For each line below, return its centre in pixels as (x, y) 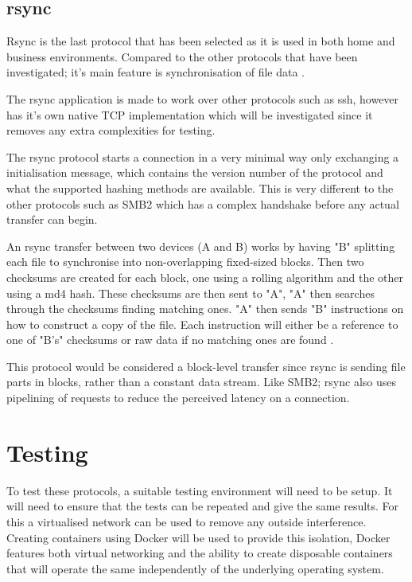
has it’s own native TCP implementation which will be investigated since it (190, 114)
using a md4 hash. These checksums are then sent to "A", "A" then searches (190, 293)
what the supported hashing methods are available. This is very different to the (200, 187)
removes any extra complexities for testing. (111, 130)
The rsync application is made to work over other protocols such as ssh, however (203, 98)
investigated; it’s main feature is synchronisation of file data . (155, 72)
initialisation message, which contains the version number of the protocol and (195, 172)
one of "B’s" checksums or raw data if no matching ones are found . (170, 340)
